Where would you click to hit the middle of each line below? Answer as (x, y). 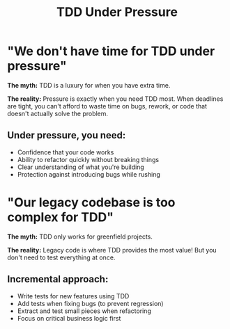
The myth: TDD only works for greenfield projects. (80, 236)
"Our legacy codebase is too (91, 202)
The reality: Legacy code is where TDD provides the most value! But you (112, 250)
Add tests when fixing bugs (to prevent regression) (90, 303)
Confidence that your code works (66, 152)
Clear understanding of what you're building (80, 167)
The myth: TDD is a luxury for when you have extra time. (89, 85)
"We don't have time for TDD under (111, 51)
